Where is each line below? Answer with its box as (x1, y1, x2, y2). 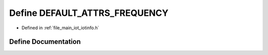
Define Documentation (9, 38, 81, 46)
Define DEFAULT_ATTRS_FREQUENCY (9, 7, 169, 18)
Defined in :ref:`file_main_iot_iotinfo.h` (21, 25, 99, 31)
